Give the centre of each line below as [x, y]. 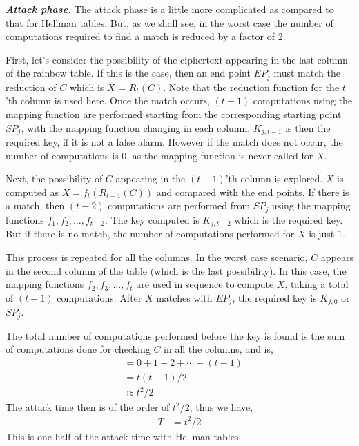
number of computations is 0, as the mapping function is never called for [159, 155]
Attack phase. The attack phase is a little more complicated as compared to [170, 9]
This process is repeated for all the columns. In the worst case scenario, [157, 256]
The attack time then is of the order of [88, 407]
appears [337, 256]
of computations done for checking [78, 349]
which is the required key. [289, 219]
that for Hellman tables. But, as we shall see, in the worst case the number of [169, 22]
